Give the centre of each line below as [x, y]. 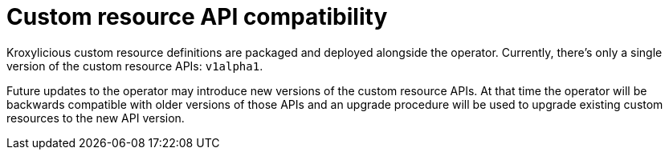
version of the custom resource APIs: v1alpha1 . [135, 66]
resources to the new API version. [96, 118]
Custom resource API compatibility [197, 17]
